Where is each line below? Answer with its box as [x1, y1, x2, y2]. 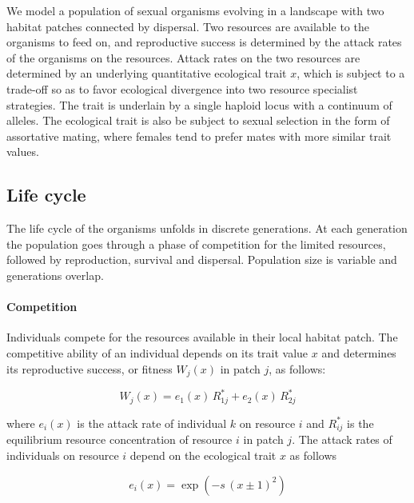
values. [6, 143, 39, 160]
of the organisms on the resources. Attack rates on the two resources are [6, 49, 360, 66]
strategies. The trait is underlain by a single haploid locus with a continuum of [6, 96, 392, 113]
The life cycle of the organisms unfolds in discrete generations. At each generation [6, 220, 408, 237]
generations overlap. [6, 266, 104, 283]
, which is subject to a [297, 65, 405, 82]
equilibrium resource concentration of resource [6, 431, 233, 448]
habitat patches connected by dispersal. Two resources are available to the [6, 18, 369, 34]
